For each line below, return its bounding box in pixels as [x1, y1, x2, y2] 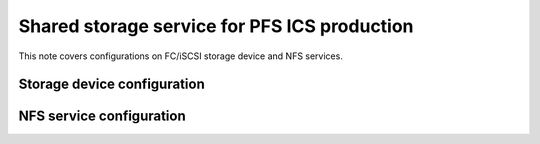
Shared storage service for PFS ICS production [18, 15, 414, 37]
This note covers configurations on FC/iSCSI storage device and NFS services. [18, 50, 344, 62]
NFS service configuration [18, 108, 186, 125]
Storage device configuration [18, 76, 205, 93]
